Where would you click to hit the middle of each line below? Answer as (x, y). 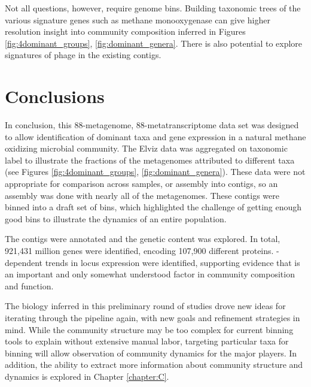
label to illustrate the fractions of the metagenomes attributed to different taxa (150, 160)
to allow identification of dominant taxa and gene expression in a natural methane (155, 136)
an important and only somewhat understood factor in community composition (150, 274)
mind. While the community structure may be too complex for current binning (149, 329)
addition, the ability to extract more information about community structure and (154, 365)
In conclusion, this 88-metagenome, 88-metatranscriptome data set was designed (152, 125)
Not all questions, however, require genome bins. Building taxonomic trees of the (153, 8)
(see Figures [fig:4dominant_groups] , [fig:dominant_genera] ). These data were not (155, 172)
